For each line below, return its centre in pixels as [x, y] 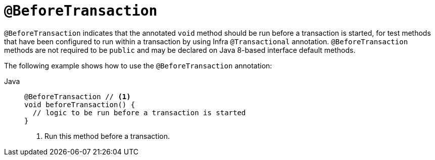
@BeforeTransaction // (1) [78, 96]
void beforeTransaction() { [80, 104]
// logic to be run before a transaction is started [139, 112]
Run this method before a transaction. [107, 136]
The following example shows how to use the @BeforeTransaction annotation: [138, 65]
